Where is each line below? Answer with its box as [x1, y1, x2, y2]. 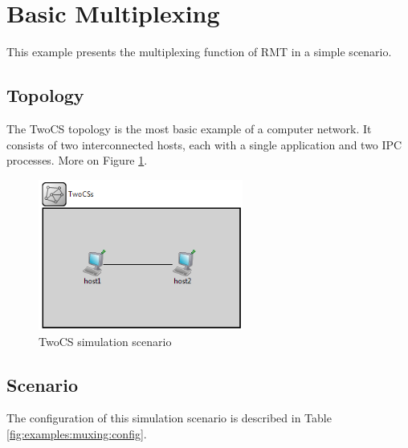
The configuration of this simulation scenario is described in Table [6, 409, 332, 426]
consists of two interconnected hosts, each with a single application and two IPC [6, 136, 402, 153]
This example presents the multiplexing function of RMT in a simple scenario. [6, 43, 392, 60]
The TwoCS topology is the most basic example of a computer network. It [6, 120, 372, 136]
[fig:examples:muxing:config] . [6, 426, 147, 442]
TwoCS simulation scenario [39, 332, 172, 349]
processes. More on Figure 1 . [6, 152, 148, 169]
